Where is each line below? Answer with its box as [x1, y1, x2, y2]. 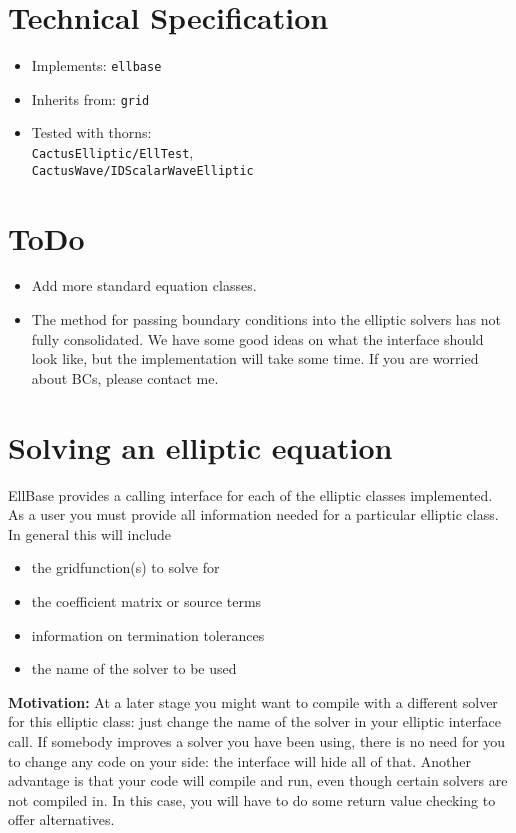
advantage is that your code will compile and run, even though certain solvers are [8, 770, 508, 791]
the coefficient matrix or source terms [31, 590, 262, 611]
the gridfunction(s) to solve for [31, 557, 220, 578]
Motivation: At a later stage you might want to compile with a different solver [8, 691, 498, 712]
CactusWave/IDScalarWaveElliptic [31, 163, 254, 178]
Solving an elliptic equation [8, 426, 393, 467]
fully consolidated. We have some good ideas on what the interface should [31, 328, 484, 349]
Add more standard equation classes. [31, 275, 257, 296]
